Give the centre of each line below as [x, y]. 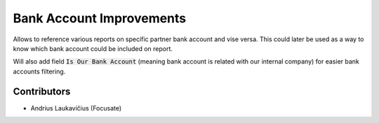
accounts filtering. [39, 71]
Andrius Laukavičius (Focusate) [76, 108]
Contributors [42, 91]
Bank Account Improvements [100, 18]
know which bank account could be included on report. [93, 48]
